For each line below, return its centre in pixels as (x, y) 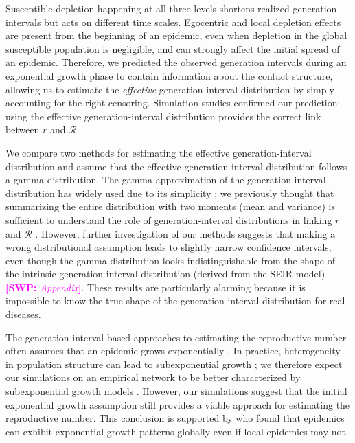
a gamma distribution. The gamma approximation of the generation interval (166, 180)
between (23, 129)
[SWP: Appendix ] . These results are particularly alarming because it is (156, 287)
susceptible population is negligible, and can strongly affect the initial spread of (173, 48)
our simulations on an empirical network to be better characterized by (153, 377)
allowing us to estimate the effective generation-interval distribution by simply (170, 89)
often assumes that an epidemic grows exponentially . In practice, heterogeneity (173, 351)
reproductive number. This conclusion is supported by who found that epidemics (175, 418)
